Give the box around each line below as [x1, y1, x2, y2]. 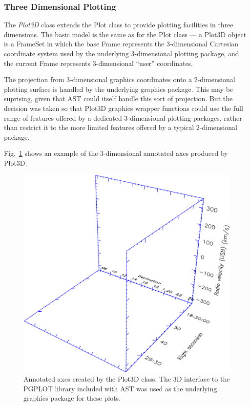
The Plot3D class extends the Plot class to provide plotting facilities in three [4, 20, 233, 30]
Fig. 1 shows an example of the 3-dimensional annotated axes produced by [4, 148, 228, 158]
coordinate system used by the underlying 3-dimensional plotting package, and [4, 48, 239, 58]
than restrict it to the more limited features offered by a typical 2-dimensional [4, 122, 237, 132]
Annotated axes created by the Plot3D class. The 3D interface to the [23, 374, 230, 384]
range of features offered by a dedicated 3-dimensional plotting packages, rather [4, 112, 242, 123]
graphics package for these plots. [23, 393, 121, 403]
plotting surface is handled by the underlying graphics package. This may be [4, 84, 233, 94]
